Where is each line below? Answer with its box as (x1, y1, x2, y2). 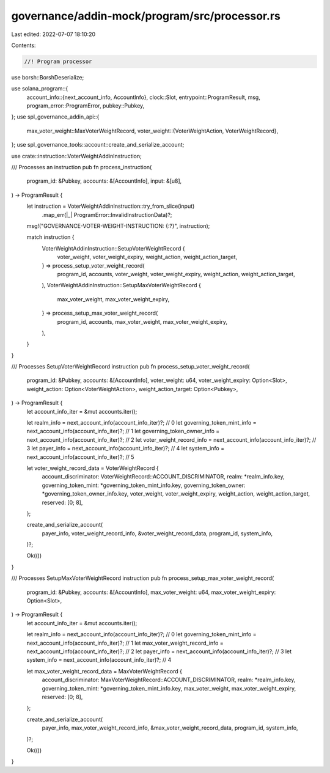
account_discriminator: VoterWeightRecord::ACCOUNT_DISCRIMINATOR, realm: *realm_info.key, (42, 473, 285, 480)
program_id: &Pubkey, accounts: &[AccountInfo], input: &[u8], (26, 177, 182, 185)
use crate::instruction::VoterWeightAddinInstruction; (11, 152, 142, 159)
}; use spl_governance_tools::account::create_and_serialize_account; (11, 141, 185, 148)
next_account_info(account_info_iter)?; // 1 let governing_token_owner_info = (26, 428, 220, 435)
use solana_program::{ (11, 85, 68, 92)
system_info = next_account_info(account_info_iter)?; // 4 (26, 656, 172, 664)
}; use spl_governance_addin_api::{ (11, 113, 100, 120)
